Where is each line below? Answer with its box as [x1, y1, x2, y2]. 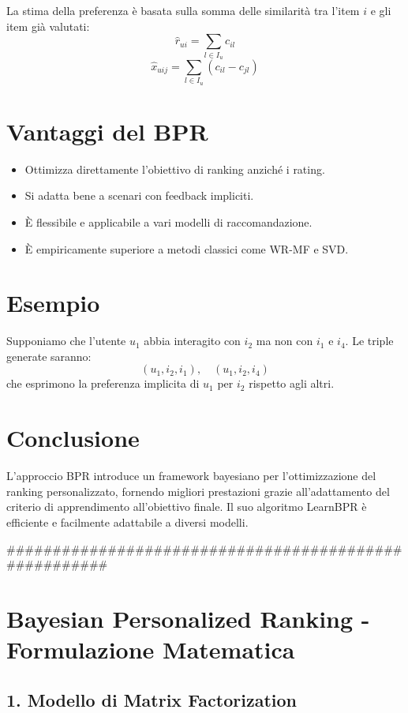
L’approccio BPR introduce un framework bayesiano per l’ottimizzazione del [6, 467, 376, 484]
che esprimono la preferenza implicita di [6, 375, 200, 392]
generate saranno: [6, 347, 92, 364]
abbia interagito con [144, 332, 241, 349]
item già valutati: [6, 17, 90, 34]
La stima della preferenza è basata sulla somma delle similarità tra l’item [6, 2, 360, 18]
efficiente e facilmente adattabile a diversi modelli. [6, 513, 249, 530]
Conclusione [6, 422, 140, 454]
